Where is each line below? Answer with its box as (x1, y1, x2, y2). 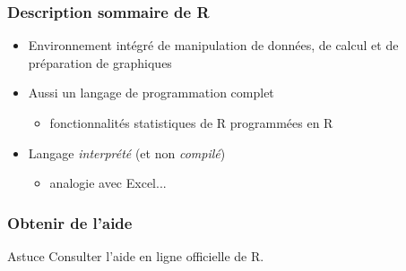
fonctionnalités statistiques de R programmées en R (49, 114, 333, 131)
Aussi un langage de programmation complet (28, 83, 274, 102)
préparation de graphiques (28, 53, 172, 72)
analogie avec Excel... (49, 174, 167, 192)
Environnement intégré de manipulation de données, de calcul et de (28, 36, 399, 55)
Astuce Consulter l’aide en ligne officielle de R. (7, 247, 264, 265)
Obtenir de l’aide (7, 211, 133, 233)
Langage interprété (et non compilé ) (28, 143, 226, 162)
